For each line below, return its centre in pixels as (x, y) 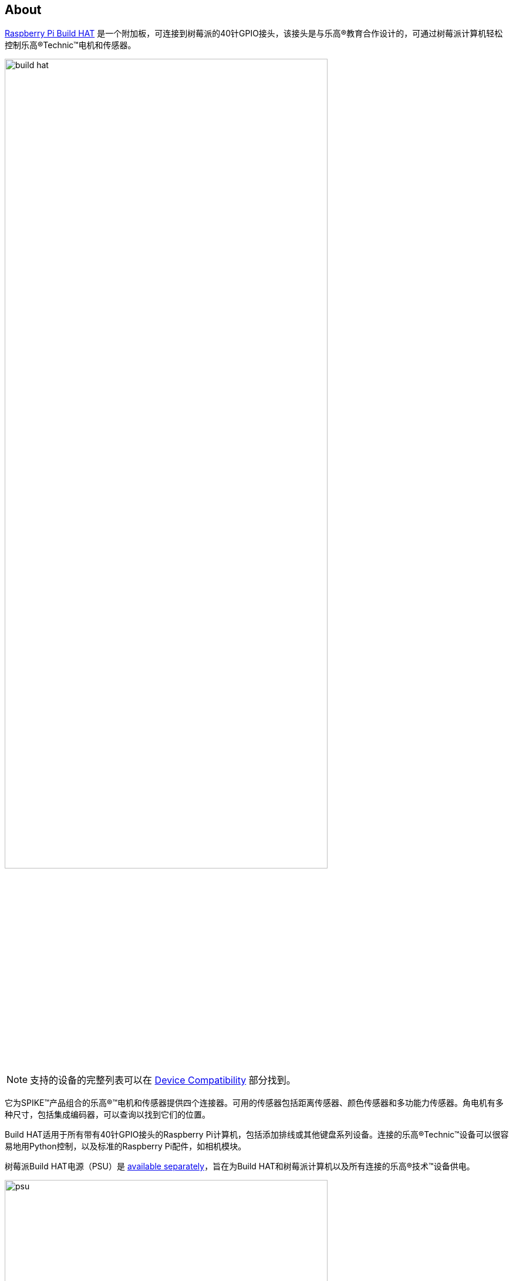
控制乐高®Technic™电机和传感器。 (70, 45)
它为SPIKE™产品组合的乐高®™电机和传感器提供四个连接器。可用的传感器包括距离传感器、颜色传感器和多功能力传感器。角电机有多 (254, 1103)
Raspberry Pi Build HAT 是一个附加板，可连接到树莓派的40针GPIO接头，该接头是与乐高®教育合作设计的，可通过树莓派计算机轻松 (254, 33)
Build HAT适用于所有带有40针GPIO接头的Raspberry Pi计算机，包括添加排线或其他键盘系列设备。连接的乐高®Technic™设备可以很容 (257, 1135)
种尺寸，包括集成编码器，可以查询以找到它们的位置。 (107, 1115)
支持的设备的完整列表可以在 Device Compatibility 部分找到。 (163, 1080)
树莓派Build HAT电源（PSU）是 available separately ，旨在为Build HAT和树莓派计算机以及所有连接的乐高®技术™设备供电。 (240, 1166)
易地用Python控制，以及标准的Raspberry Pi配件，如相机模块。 (126, 1146)
